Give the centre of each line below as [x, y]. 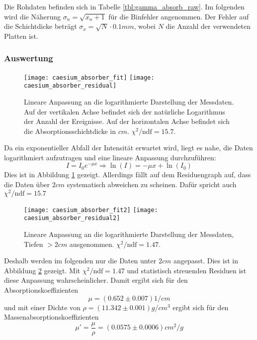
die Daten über [27, 184]
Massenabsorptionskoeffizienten [51, 317]
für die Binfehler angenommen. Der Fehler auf [179, 16]
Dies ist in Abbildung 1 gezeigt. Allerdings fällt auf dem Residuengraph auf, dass [128, 174]
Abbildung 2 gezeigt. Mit [42, 270]
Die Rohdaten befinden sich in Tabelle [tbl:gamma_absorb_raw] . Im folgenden [124, 6]
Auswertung [29, 58]
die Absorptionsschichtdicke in [70, 131]
